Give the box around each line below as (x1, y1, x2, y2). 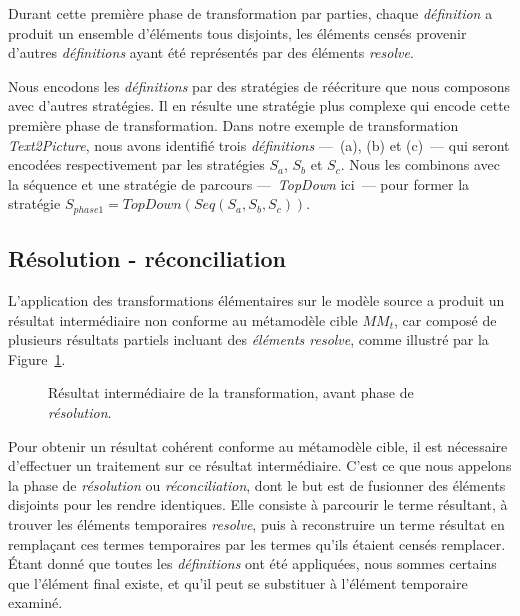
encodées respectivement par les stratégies (8, 154, 265, 175)
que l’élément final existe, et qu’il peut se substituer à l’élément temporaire (8, 572, 468, 593)
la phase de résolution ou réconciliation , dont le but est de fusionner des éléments (8, 474, 506, 495)
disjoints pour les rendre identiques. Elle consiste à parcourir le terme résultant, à (8, 494, 508, 515)
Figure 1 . (8, 348, 66, 369)
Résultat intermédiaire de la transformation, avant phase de (48, 382, 414, 403)
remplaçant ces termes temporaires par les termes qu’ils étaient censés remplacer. (8, 533, 506, 554)
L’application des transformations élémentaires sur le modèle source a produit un (8, 290, 505, 310)
